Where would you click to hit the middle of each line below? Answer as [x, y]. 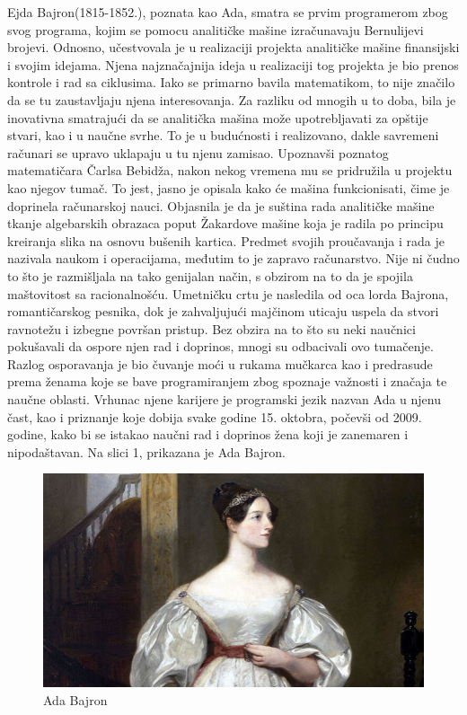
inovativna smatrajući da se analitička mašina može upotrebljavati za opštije [218, 117]
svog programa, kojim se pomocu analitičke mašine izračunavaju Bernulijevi [216, 29]
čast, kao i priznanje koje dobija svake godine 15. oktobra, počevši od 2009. [215, 416]
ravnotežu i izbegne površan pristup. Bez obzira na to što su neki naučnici [211, 328]
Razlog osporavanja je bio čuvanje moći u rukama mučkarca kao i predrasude [220, 363]
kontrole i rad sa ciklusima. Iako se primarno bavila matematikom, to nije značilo [231, 82]
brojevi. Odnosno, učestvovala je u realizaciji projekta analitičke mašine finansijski [233, 47]
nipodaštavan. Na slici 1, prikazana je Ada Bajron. [147, 451]
